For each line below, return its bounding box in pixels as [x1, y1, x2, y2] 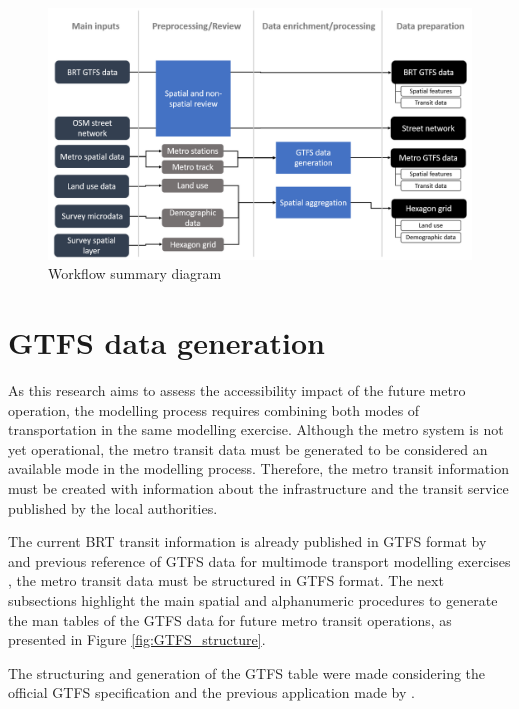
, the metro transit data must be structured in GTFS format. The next [8, 570, 444, 591]
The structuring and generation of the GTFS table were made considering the [8, 662, 486, 683]
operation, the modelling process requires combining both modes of [8, 399, 420, 420]
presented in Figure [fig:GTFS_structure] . [8, 629, 266, 650]
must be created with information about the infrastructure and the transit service [8, 478, 509, 499]
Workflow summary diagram [48, 263, 222, 284]
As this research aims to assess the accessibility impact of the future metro [8, 380, 466, 401]
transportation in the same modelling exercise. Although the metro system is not [8, 419, 504, 440]
